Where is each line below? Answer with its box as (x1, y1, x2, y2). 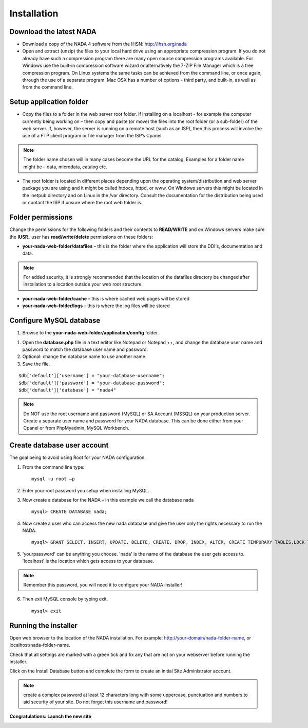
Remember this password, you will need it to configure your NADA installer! (23, 582, 183, 588)
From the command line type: (22, 464, 85, 470)
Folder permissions (9, 213, 73, 222)
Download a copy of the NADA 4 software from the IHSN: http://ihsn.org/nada (22, 41, 187, 47)
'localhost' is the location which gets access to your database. (22, 558, 155, 564)
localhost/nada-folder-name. (9, 642, 70, 648)
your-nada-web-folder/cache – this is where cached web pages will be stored (22, 295, 190, 301)
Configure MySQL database (9, 316, 101, 325)
